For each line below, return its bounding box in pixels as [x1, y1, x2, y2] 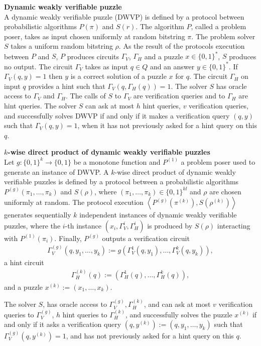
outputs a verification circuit [102, 233, 190, 243]
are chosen [209, 186, 241, 196]
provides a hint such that [28, 80, 105, 91]
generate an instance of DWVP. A [4, 166, 109, 177]
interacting [217, 220, 250, 230]
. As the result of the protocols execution [118, 41, 245, 51]
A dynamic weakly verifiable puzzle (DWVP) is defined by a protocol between [4, 11, 244, 22]
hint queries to [62, 309, 107, 319]
